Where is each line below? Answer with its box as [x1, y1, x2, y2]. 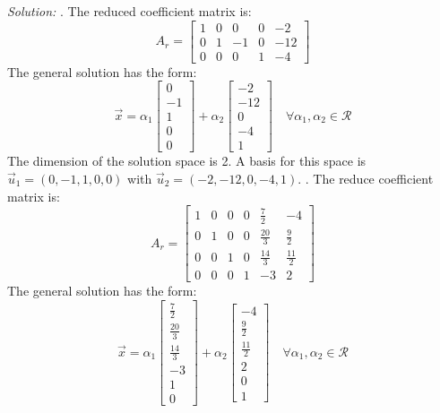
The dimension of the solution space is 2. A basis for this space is [7, 151, 367, 170]
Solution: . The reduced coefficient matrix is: [7, 2, 252, 20]
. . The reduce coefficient [298, 169, 434, 188]
